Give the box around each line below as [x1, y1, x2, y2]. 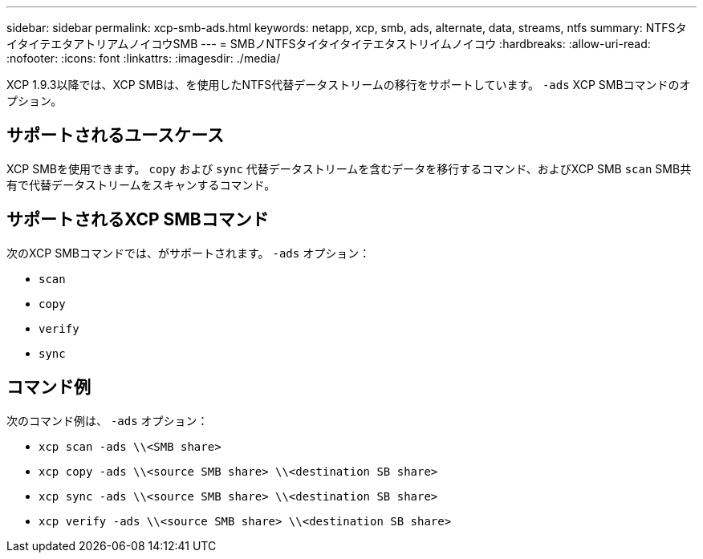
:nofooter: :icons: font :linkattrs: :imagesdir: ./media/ [6, 51, 281, 65]
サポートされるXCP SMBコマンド [6, 209, 269, 230]
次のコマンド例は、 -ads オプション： [6, 413, 209, 427]
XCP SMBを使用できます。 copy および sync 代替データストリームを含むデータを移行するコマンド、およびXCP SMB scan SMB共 [6, 161, 692, 176]
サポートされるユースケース [6, 125, 224, 146]
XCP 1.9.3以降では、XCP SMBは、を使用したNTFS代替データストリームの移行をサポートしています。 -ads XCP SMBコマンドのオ [6, 78, 691, 91]
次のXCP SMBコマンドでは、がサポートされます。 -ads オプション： [6, 245, 371, 260]
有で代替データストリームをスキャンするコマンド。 [6, 177, 276, 192]
